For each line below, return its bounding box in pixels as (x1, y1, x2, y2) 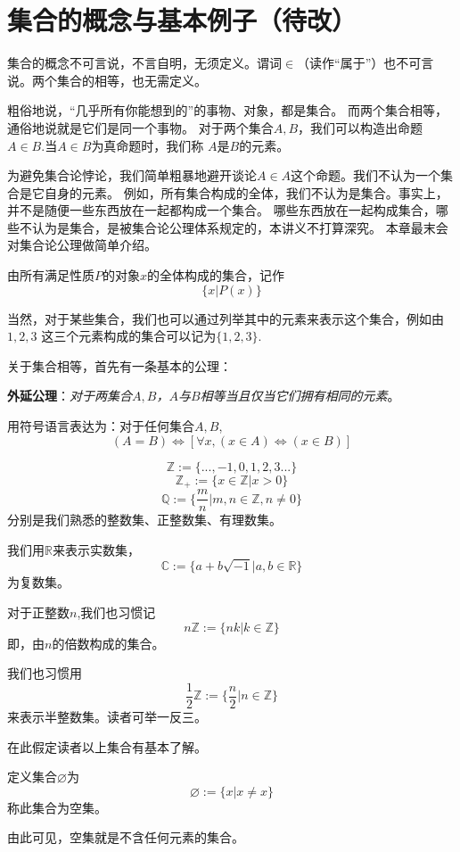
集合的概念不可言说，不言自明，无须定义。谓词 (7, 54, 282, 72)
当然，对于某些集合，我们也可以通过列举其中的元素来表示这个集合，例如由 (7, 309, 444, 327)
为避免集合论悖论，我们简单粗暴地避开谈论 (7, 166, 257, 185)
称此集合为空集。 (7, 798, 107, 816)
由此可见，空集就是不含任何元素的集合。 (7, 828, 244, 847)
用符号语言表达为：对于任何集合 (7, 417, 194, 435)
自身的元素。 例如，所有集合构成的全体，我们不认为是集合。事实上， (44, 183, 448, 202)
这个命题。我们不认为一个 (291, 166, 441, 185)
